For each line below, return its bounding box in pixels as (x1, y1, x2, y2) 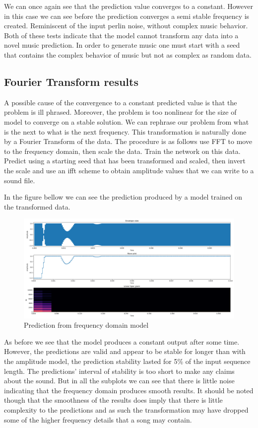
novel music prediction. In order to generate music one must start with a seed (4, 40, 240, 50)
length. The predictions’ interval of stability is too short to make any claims (4, 365, 235, 376)
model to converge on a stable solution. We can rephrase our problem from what (4, 116, 249, 127)
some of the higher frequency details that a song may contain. (4, 414, 192, 425)
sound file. (4, 175, 35, 185)
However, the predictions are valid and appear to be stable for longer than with (4, 346, 246, 357)
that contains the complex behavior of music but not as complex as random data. (4, 49, 252, 60)
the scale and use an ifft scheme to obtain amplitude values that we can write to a (4, 165, 254, 175)
